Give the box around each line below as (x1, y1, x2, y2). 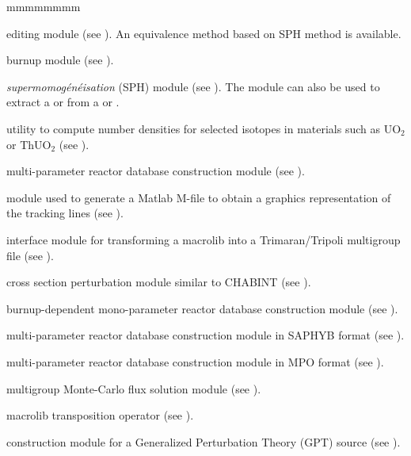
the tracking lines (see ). (6, 205, 124, 221)
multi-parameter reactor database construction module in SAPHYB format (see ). (6, 327, 405, 343)
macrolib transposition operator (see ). (6, 407, 194, 423)
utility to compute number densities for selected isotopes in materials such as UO (6, 120, 401, 136)
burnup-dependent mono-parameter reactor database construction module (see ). (6, 300, 398, 316)
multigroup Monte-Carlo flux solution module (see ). (6, 380, 261, 397)
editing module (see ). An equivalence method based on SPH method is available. (6, 25, 401, 41)
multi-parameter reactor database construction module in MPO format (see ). (6, 353, 384, 370)
